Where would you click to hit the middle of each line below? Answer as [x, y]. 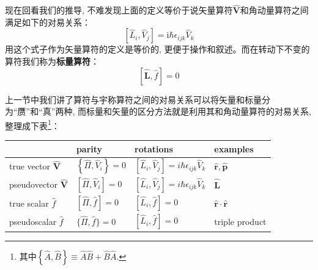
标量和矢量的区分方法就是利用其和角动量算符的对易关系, [198, 111]
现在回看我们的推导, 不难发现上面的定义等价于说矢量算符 [119, 10]
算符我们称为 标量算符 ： [52, 61]
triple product [240, 221]
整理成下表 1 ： [32, 124]
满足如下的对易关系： [48, 22]
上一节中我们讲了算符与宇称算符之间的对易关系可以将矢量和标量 [133, 99]
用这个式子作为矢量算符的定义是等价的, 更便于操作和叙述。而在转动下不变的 [157, 49]
